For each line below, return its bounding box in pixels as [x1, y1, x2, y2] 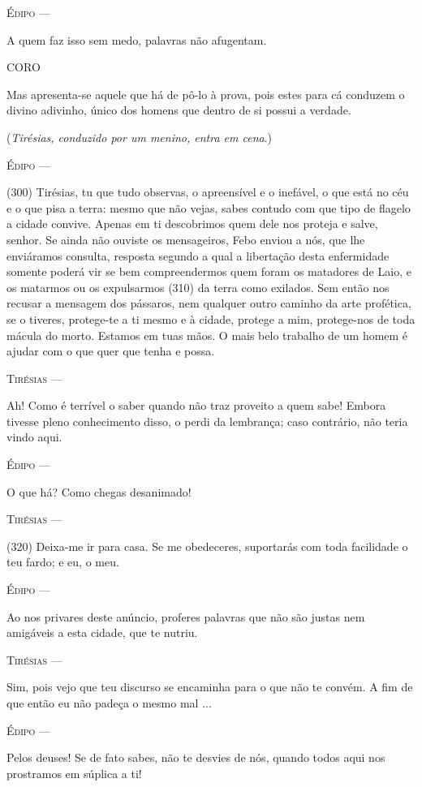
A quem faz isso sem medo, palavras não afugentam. [6, 31, 267, 48]
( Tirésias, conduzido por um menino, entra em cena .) [6, 128, 273, 145]
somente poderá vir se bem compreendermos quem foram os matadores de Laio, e [6, 263, 411, 280]
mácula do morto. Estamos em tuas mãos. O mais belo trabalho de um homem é [6, 326, 408, 343]
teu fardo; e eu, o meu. [6, 553, 119, 570]
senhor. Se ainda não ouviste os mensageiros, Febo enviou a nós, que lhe [6, 230, 365, 247]
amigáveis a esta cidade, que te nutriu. [6, 624, 198, 641]
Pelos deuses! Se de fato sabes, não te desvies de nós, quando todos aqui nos [6, 749, 385, 766]
